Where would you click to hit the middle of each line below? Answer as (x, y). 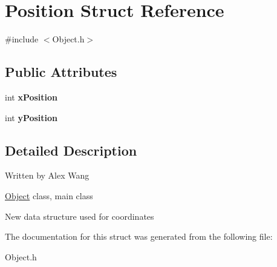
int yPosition (31, 117)
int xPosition (31, 97)
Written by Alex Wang (47, 175)
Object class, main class (49, 195)
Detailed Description (71, 150)
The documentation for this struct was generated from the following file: (139, 236)
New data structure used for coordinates (80, 216)
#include (22, 39)
